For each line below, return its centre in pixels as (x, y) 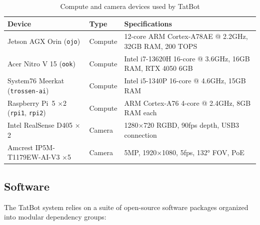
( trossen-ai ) (28, 90)
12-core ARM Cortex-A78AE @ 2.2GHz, (186, 36)
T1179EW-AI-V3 (34, 157)
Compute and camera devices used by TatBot (130, 6)
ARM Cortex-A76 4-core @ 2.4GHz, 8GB (187, 103)
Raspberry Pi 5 (31, 103)
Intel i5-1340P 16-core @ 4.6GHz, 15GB (185, 81)
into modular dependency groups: (55, 217)
